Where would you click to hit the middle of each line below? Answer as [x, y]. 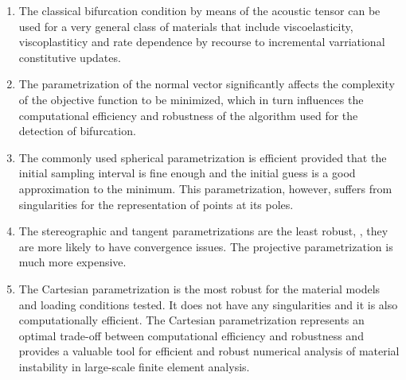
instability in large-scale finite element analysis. [134, 366]
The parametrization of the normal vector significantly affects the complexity [207, 84]
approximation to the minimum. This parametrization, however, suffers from [205, 188]
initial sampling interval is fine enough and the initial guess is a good [187, 173]
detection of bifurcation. [77, 131]
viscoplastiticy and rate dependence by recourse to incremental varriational [202, 42]
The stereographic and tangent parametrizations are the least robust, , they [203, 231]
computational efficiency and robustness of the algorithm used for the [188, 115]
